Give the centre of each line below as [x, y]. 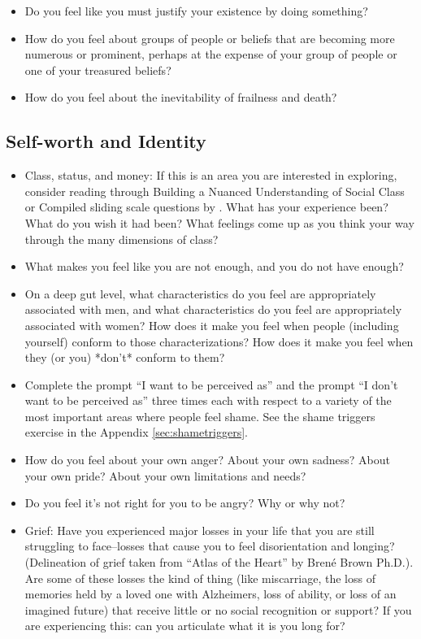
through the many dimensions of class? [122, 239]
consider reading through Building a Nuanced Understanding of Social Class [215, 191]
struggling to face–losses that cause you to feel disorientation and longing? [210, 546]
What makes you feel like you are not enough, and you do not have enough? [214, 266]
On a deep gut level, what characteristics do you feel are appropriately [200, 293]
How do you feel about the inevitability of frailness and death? [181, 97]
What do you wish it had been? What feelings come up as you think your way [219, 222]
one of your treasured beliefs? [98, 70]
